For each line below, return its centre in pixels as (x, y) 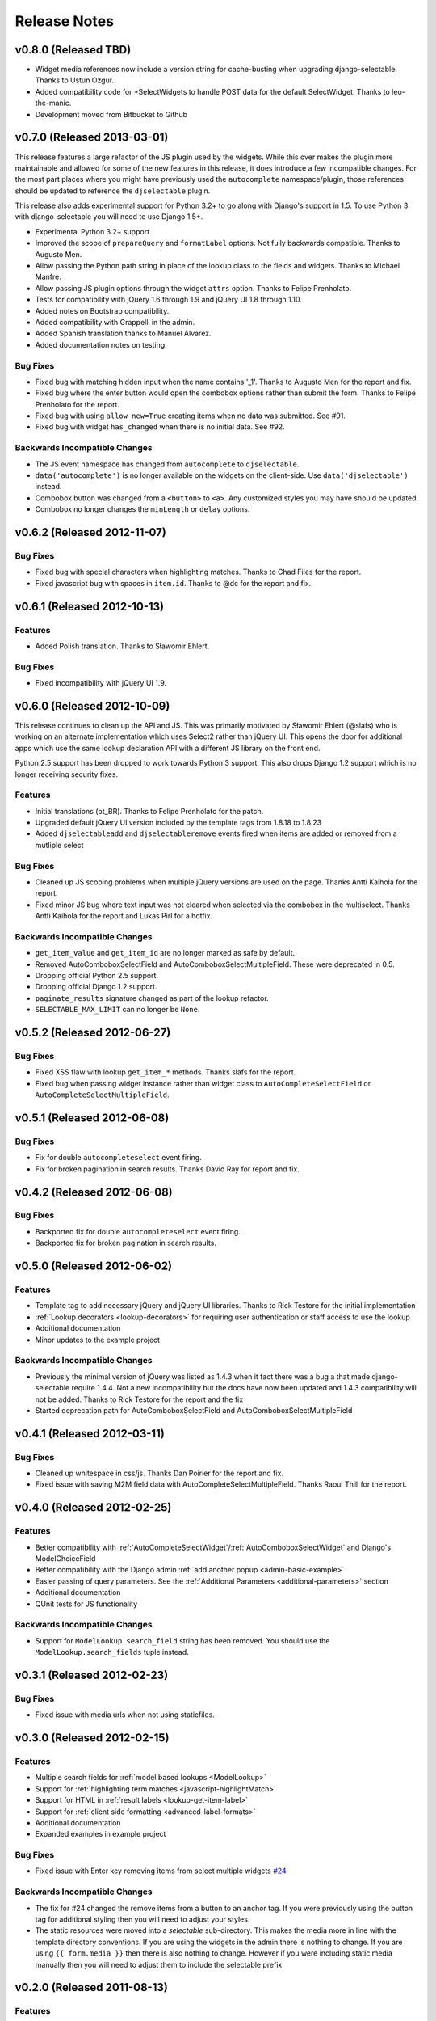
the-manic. (53, 103)
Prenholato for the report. (78, 404)
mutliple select (59, 845)
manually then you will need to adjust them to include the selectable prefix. (159, 1964)
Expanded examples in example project (101, 1834)
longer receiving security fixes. (67, 774)
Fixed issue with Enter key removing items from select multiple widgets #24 (161, 1871)
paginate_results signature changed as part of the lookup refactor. (152, 998)
